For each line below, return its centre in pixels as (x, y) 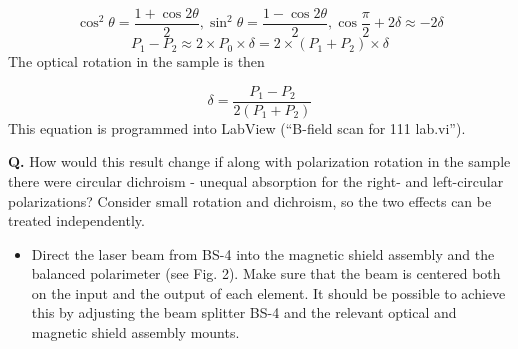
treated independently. (76, 220)
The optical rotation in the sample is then (136, 61)
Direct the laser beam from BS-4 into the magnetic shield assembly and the (263, 253)
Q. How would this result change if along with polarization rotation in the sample (259, 161)
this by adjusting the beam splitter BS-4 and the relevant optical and (244, 312)
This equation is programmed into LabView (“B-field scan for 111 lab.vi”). (237, 127)
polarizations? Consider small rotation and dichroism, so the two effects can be (250, 200)
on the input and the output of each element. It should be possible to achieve (268, 292)
